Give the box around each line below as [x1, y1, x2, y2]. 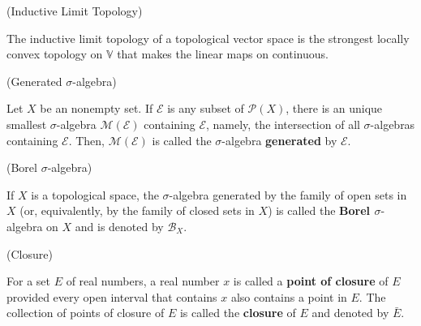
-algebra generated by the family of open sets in [169, 186, 407, 203]
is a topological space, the [31, 186, 159, 203]
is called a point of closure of [233, 272, 389, 290]
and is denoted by [75, 217, 164, 234]
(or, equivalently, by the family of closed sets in [19, 202, 255, 219]
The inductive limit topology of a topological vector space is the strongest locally [6, 29, 410, 46]
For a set [6, 272, 50, 290]
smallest [6, 115, 47, 132]
